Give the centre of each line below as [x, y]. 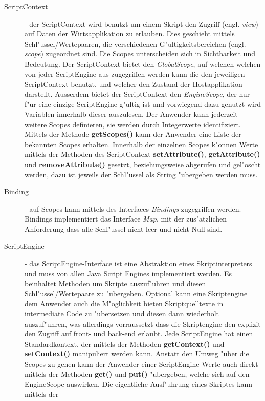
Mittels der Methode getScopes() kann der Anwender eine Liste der [133, 134]
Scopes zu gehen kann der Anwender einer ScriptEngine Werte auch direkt [141, 364]
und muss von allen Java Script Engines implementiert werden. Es [128, 273]
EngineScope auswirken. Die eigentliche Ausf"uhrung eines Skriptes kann [139, 384]
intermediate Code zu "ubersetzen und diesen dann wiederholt [122, 314]
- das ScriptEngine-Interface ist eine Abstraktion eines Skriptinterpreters [138, 263]
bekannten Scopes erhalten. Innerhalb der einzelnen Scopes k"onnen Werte [141, 144]
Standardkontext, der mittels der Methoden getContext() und [125, 343]
